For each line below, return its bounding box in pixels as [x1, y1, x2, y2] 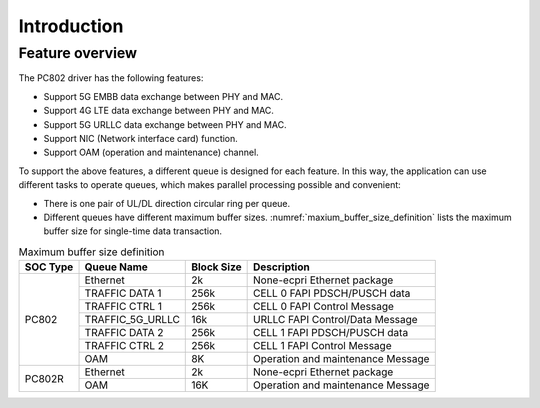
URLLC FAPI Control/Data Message [253, 313, 419, 327]
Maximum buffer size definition [18, 245, 165, 259]
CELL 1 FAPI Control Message [253, 339, 392, 353]
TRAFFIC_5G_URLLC [84, 313, 180, 327]
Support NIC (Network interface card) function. [43, 132, 239, 144]
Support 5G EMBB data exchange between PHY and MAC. [43, 90, 284, 102]
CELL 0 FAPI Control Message [253, 300, 395, 314]
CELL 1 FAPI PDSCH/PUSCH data [253, 326, 409, 340]
